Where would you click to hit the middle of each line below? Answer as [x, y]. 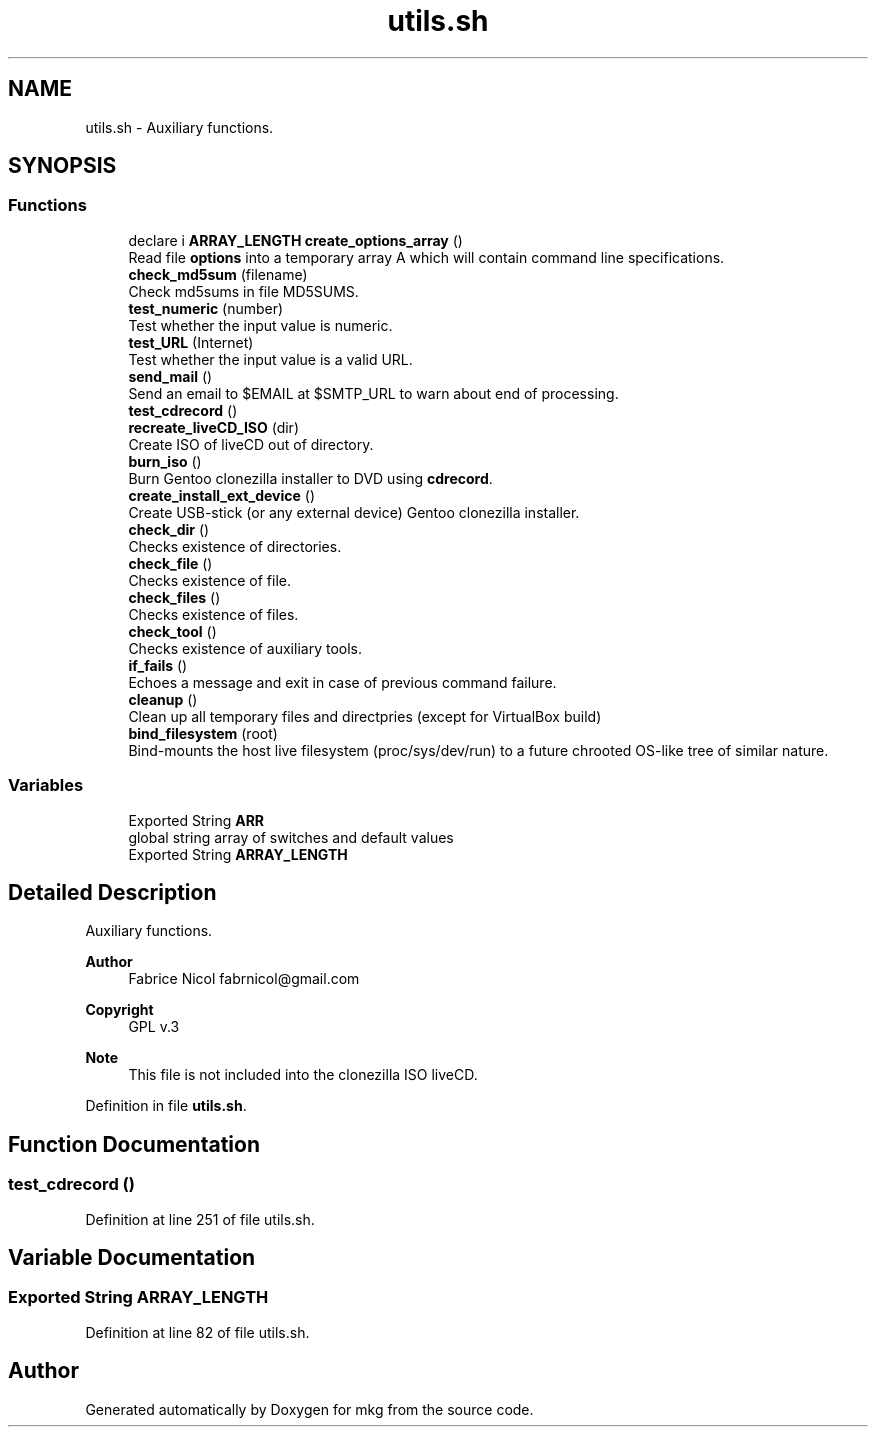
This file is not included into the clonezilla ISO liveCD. [303, 1075]
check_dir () [169, 529]
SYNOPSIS [62, 166]
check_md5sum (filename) [218, 274]
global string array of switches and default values [291, 837]
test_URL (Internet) [191, 342]
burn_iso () [165, 461]
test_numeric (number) [206, 308]
